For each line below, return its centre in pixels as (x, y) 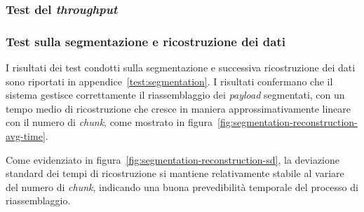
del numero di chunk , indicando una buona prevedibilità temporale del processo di (182, 186)
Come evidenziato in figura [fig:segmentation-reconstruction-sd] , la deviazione (173, 159)
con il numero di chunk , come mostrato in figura (109, 122)
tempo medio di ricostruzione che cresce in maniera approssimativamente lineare (178, 108)
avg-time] (26, 136)
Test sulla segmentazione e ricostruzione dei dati (146, 41)
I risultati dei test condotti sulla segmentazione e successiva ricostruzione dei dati (181, 68)
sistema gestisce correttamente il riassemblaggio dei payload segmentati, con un (175, 95)
